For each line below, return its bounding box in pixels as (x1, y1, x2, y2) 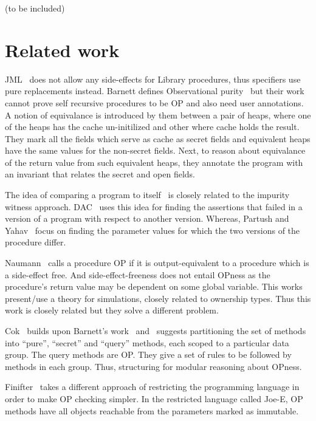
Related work (5, 37, 120, 62)
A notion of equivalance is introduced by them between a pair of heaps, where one (5, 108, 311, 121)
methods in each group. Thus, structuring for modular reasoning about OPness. (5, 360, 302, 372)
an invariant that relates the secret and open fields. (5, 168, 196, 180)
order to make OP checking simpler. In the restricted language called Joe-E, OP (5, 392, 303, 405)
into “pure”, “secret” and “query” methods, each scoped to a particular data (5, 336, 289, 349)
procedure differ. (5, 236, 66, 248)
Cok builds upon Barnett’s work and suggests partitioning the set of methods (5, 324, 306, 337)
